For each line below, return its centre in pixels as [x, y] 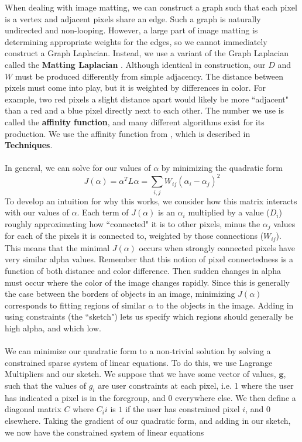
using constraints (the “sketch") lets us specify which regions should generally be [149, 316]
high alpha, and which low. [53, 328]
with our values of [37, 212]
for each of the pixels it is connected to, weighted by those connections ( [134, 236]
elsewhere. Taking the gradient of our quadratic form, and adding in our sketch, [148, 420]
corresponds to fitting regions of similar [75, 305]
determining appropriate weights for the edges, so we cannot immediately [136, 41]
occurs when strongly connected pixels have [217, 247]
